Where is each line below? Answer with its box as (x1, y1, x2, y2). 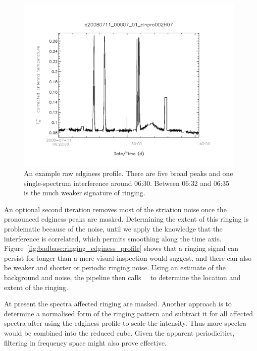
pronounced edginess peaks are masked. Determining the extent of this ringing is (4, 214, 249, 224)
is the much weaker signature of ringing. (24, 187, 146, 198)
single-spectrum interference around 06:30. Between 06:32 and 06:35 (24, 177, 230, 188)
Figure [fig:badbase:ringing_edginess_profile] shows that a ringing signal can (4, 243, 239, 253)
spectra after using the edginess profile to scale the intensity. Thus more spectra (4, 318, 247, 328)
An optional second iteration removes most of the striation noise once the (4, 204, 227, 214)
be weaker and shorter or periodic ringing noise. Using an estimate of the (4, 262, 226, 273)
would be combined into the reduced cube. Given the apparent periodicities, (4, 328, 235, 338)
